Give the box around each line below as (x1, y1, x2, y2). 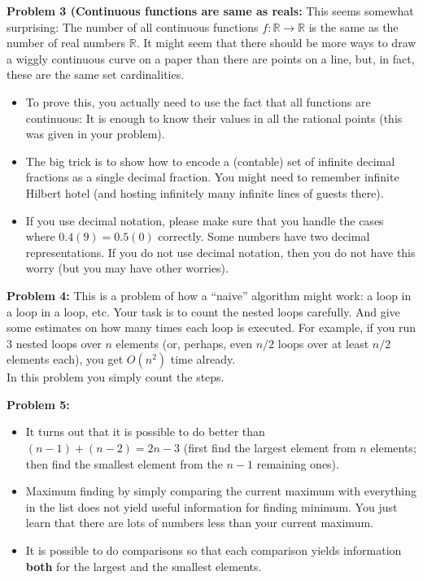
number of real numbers (7, 34, 126, 51)
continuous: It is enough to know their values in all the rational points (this (25, 109, 403, 126)
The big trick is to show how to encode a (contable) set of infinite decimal (25, 152, 395, 169)
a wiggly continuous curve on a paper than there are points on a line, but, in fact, (7, 50, 415, 67)
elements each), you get (7, 351, 124, 368)
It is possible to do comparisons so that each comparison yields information (25, 542, 402, 559)
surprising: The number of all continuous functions (7, 18, 259, 35)
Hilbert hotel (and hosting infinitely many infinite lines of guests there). (25, 184, 384, 201)
